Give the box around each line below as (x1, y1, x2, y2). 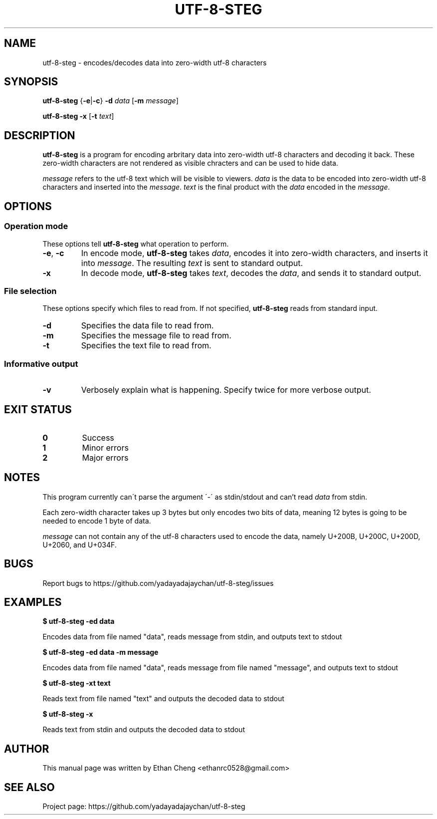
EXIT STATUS (4, 403, 72, 416)
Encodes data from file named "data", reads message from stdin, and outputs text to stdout (42, 632, 342, 641)
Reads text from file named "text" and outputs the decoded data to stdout (42, 694, 284, 703)
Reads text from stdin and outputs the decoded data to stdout (42, 725, 245, 734)
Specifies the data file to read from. (81, 320, 214, 331)
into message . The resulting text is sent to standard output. (81, 258, 303, 268)
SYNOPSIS (4, 75, 58, 88)
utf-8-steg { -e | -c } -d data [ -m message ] (42, 96, 179, 105)
